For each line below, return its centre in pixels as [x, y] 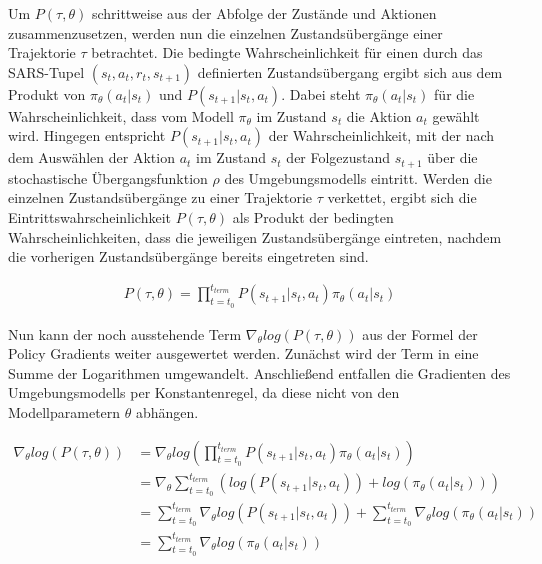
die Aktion [379, 115]
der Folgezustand [338, 157]
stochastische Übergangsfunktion [108, 177]
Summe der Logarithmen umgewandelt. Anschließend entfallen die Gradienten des [259, 372]
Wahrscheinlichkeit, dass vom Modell [121, 115]
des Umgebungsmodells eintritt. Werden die [358, 177]
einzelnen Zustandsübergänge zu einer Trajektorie [160, 197]
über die [452, 157]
